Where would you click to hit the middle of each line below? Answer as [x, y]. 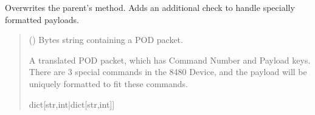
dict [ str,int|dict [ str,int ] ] [72, 104]
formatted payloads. [42, 19]
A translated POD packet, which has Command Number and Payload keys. [170, 60]
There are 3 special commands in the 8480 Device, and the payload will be [168, 72]
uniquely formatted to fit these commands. [108, 83]
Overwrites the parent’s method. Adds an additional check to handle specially [150, 7]
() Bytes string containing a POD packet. [106, 40]
